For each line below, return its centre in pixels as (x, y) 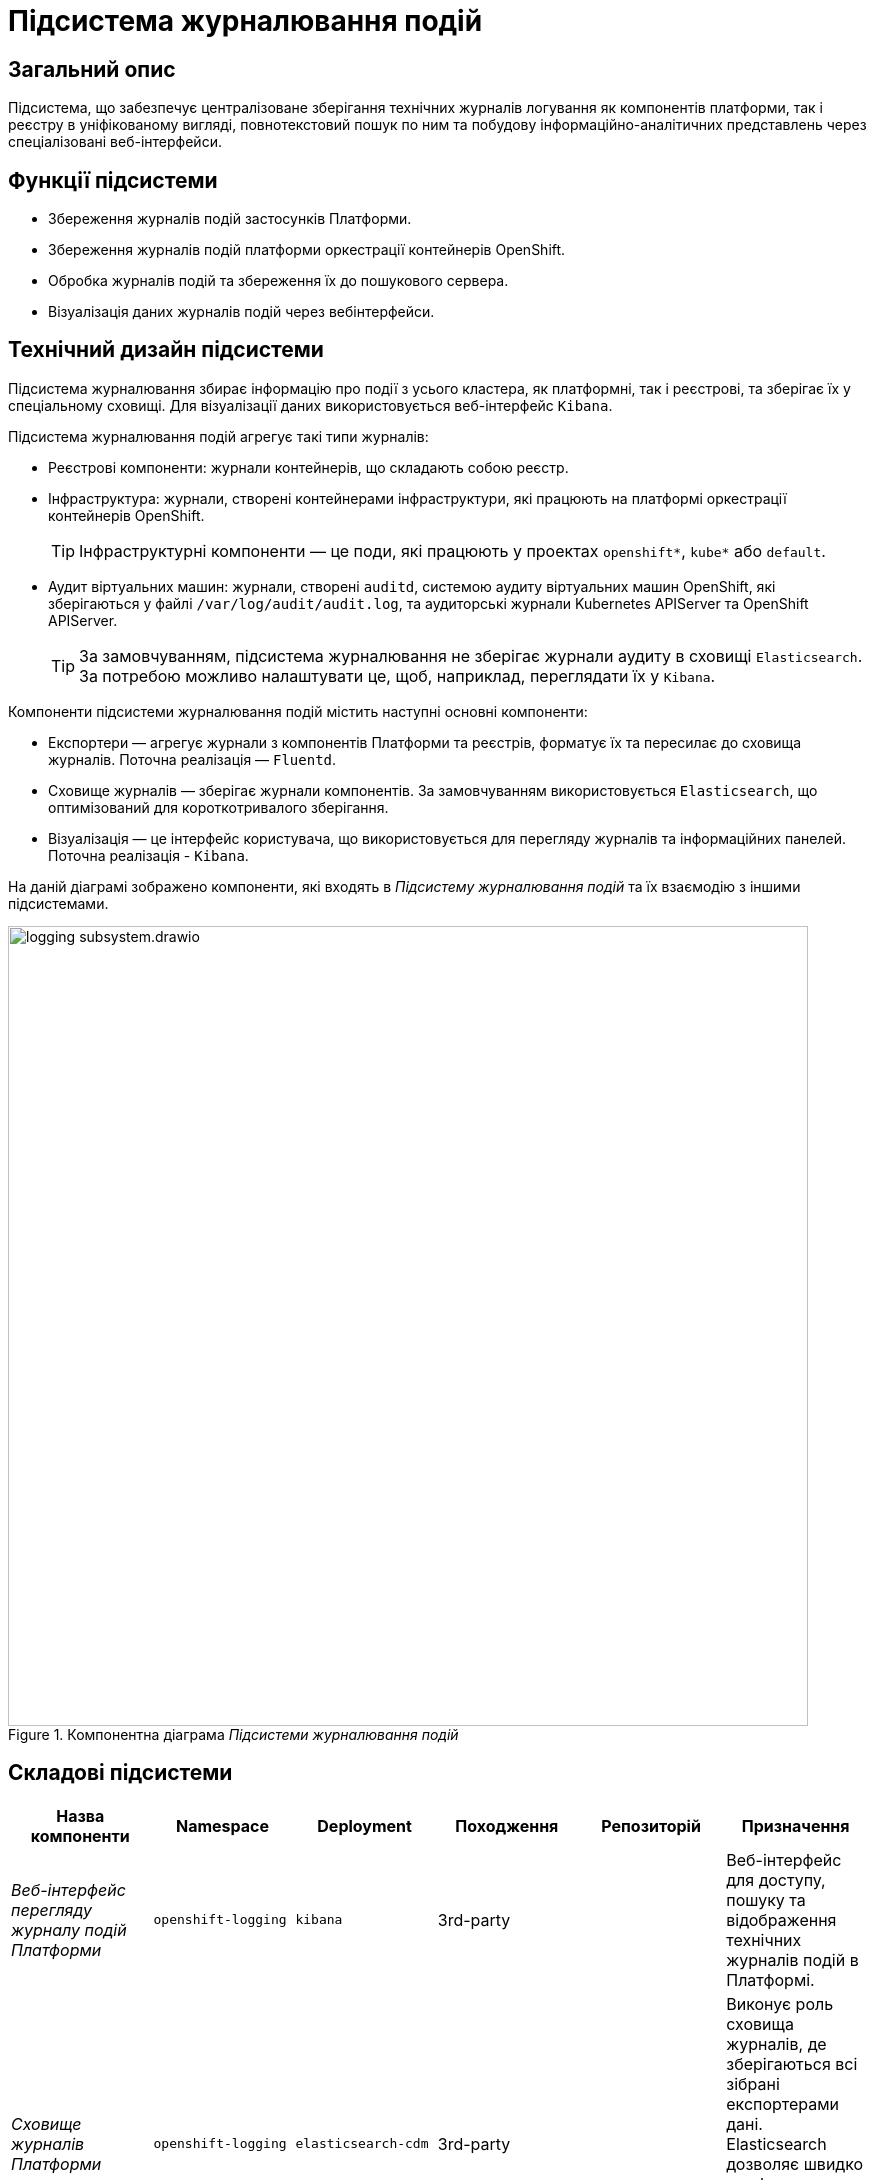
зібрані (753, 2083)
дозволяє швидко (795, 2163)
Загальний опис (92, 69)
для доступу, (776, 1879)
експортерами (783, 2103)
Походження (507, 1825)
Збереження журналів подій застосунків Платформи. (230, 219)
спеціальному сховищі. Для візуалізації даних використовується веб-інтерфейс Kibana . (310, 405)
